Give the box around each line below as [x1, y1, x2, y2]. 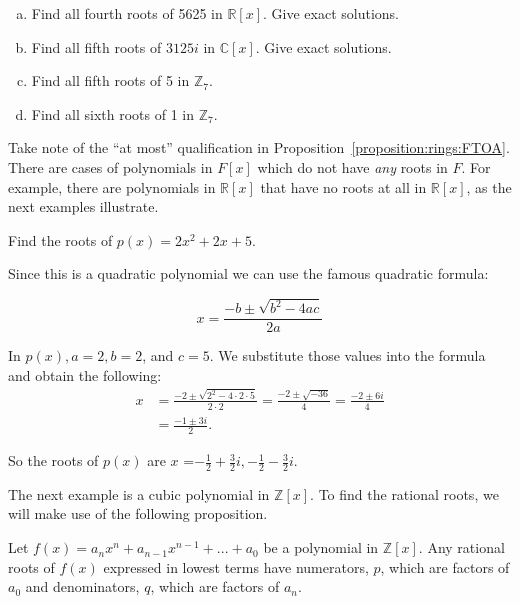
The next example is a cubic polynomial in [8, 483, 270, 504]
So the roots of [8, 450, 99, 471]
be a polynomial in [263, 537, 379, 558]
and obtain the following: [8, 364, 162, 385]
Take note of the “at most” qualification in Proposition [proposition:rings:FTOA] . [8, 137, 510, 158]
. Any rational [418, 537, 505, 558]
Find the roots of [8, 229, 113, 250]
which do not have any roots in [257, 156, 448, 177]
